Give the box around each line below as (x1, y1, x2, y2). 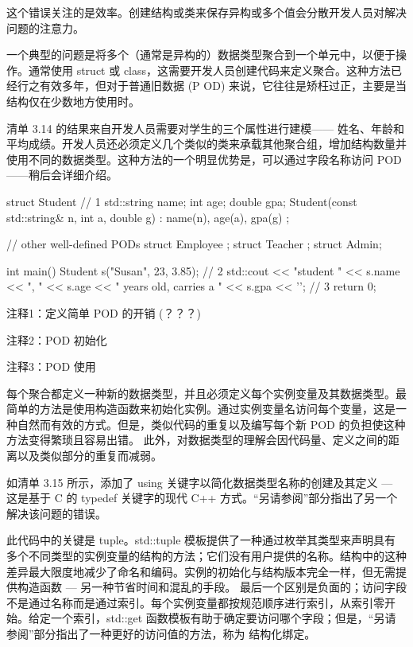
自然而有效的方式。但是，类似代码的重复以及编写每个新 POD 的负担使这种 (17, 415, 406, 432)
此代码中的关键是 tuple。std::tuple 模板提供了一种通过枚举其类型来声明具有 (6, 532, 396, 548)
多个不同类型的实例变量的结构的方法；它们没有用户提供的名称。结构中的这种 (6, 548, 407, 564)
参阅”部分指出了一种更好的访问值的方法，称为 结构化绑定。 (6, 626, 316, 641)
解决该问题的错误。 (6, 505, 106, 521)
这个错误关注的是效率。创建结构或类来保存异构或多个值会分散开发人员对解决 (6, 4, 407, 20)
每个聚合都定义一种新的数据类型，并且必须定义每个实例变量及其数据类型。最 (6, 384, 407, 401)
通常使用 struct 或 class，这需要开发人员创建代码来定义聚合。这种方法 (28, 61, 392, 78)
